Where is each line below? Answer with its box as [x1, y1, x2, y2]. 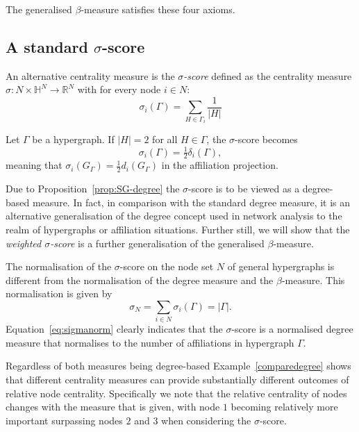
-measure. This [281, 272, 345, 287]
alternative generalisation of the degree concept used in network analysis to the [6, 208, 342, 223]
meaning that [6, 158, 62, 172]
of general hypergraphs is [227, 259, 335, 274]
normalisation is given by [6, 286, 112, 301]
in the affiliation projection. [161, 158, 278, 172]
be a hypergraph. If [32, 132, 115, 147]
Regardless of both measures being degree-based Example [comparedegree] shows [6, 358, 351, 373]
